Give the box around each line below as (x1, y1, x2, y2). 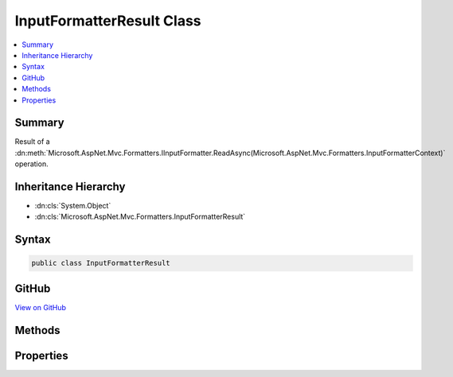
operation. (14, 159, 49, 169)
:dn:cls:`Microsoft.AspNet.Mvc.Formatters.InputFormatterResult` (34, 212, 246, 222)
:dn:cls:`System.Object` (34, 201, 111, 211)
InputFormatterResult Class (14, 12, 202, 29)
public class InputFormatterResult (31, 258, 170, 268)
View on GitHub (14, 302, 67, 312)
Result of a (14, 137, 51, 146)
